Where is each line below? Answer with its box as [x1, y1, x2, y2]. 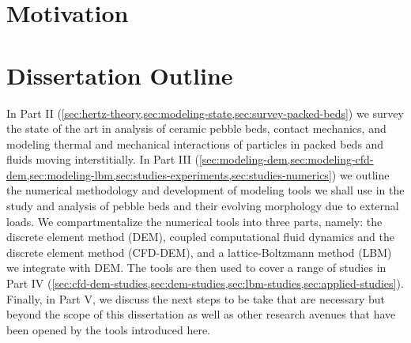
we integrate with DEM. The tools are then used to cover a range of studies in [6, 259, 386, 276]
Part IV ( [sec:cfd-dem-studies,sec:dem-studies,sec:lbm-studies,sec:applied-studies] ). [6, 275, 404, 292]
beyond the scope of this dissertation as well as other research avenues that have [6, 306, 396, 322]
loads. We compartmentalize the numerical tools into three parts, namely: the [6, 213, 383, 229]
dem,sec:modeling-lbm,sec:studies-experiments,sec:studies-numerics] [6, 166, 332, 183]
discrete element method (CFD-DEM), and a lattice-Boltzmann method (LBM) [6, 243, 392, 260]
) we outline [331, 166, 390, 183]
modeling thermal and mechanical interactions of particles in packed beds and [6, 135, 384, 152]
